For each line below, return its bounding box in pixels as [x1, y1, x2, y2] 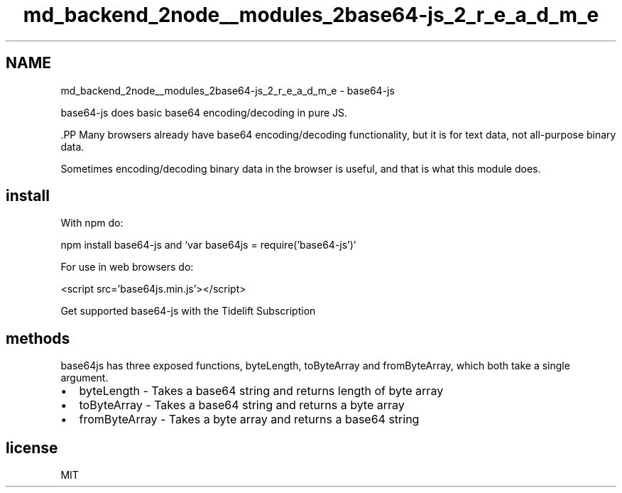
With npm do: [60, 217, 124, 229]
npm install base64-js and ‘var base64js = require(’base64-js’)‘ [60, 239, 356, 251]
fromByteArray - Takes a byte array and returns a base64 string [79, 412, 420, 427]
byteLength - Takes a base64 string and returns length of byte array [79, 384, 444, 399]
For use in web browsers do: [60, 261, 194, 273]
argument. [60, 372, 109, 384]
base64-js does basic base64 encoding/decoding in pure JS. [60, 106, 348, 119]
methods [6, 329, 70, 347]
